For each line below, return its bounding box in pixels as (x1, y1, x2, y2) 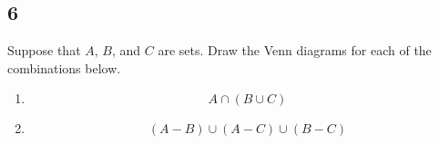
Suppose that (7, 41, 81, 60)
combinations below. (7, 58, 121, 77)
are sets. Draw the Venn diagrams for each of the (158, 41, 432, 60)
